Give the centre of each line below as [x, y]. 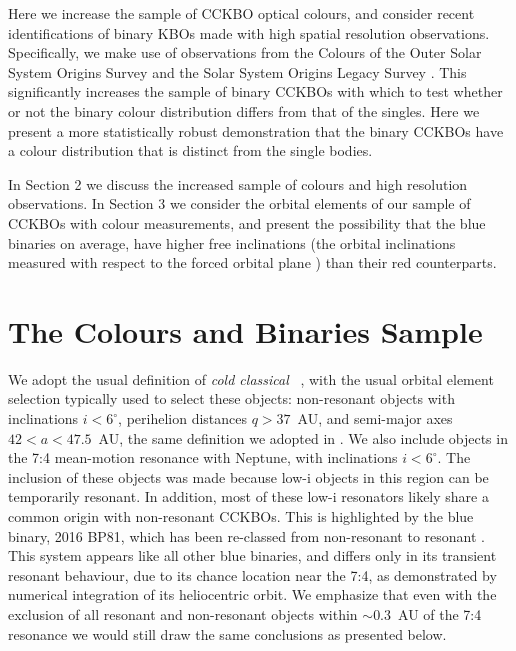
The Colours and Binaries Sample [245, 330]
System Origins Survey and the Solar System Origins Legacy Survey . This [237, 71]
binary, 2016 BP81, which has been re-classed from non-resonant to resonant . [246, 535]
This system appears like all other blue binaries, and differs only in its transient [252, 555]
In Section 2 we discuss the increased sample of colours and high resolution [238, 183]
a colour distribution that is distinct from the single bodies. [190, 150]
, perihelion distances [183, 418]
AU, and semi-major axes [375, 418]
